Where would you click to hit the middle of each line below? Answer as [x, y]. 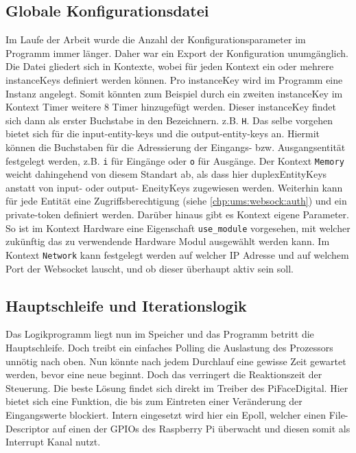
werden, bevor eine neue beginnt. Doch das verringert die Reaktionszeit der [164, 374]
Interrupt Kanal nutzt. [53, 442]
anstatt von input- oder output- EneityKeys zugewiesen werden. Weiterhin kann [174, 187]
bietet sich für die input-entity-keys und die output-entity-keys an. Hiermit [163, 133]
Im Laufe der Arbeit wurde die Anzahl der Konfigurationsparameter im [156, 39]
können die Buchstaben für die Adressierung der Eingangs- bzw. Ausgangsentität [176, 147]
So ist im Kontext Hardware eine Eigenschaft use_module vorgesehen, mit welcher [178, 228]
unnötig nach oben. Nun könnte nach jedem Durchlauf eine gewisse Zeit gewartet [176, 361]
